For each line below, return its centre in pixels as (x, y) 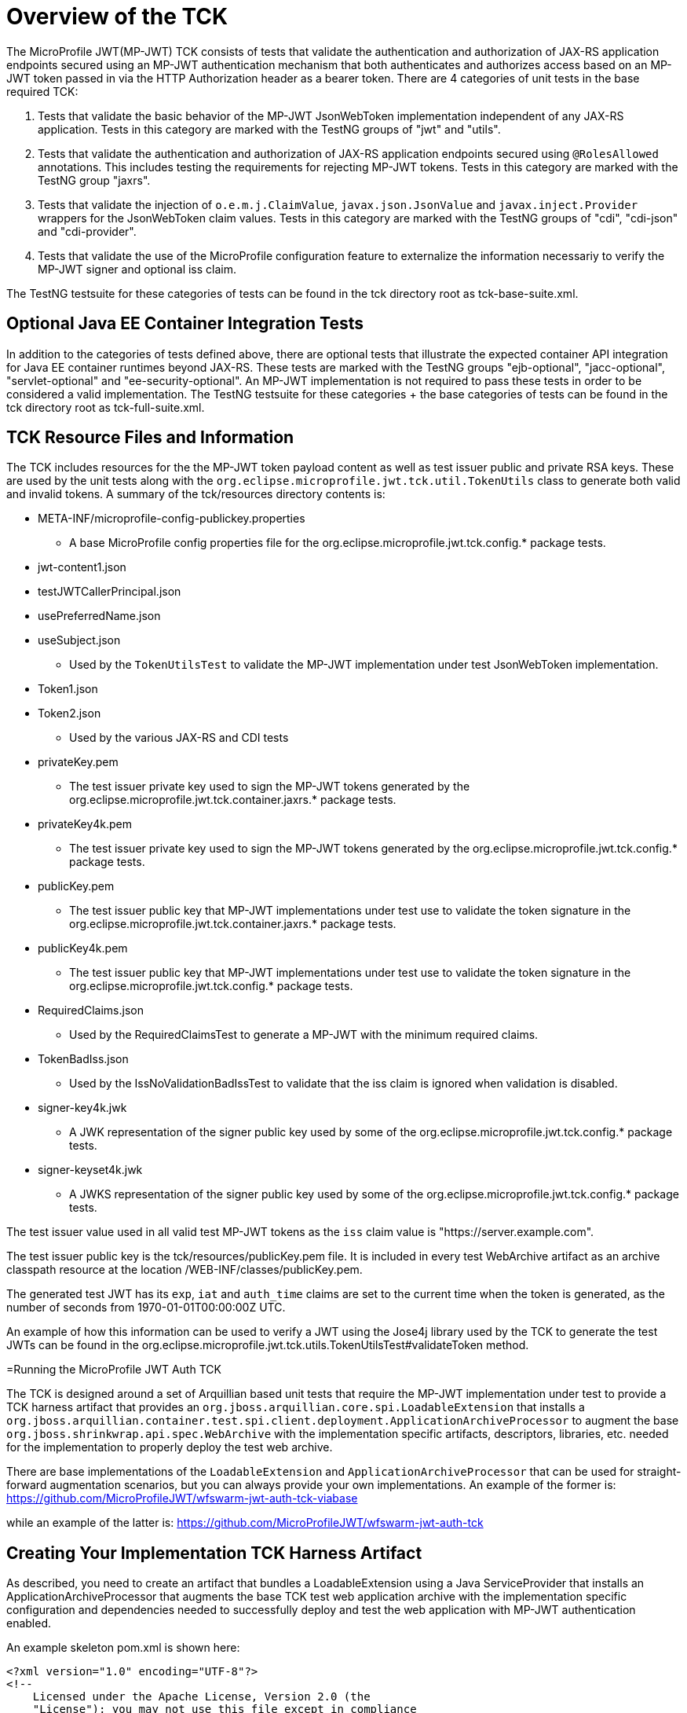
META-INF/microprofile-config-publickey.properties (172, 519)
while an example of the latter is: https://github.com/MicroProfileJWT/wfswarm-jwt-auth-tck (245, 1523)
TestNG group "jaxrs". (94, 180)
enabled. (29, 1623)
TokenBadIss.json (83, 1059)
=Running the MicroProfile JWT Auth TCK (114, 1370)
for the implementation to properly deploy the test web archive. (170, 1447)
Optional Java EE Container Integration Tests (185, 324)
